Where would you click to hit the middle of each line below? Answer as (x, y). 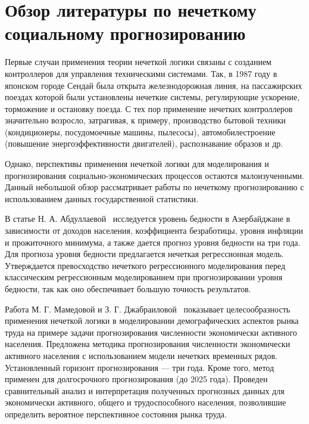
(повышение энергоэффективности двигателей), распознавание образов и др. (144, 143)
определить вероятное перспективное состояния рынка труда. (116, 414)
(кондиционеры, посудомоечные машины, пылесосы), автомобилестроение (140, 131)
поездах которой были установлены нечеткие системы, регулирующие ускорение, (152, 97)
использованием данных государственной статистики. (102, 198)
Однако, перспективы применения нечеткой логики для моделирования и (137, 164)
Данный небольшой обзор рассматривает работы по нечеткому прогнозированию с (154, 187)
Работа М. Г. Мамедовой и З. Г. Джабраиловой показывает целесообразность (148, 309)
